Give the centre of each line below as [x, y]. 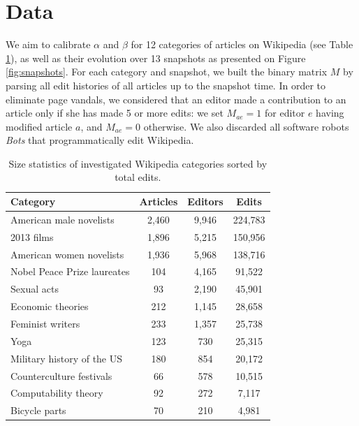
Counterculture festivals [61, 375]
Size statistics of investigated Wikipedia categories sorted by [138, 163]
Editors [205, 201]
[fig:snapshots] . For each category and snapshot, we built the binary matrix [167, 72]
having [330, 113]
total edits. [138, 177]
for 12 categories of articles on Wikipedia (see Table [242, 44]
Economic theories [50, 306]
